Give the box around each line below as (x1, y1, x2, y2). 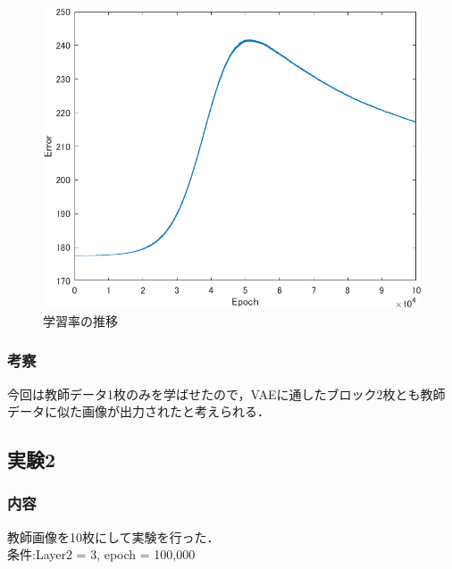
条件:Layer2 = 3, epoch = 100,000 (7, 545, 196, 564)
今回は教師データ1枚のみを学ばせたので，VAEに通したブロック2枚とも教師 (7, 384, 446, 403)
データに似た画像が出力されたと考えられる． (7, 402, 270, 421)
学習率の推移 (43, 311, 118, 330)
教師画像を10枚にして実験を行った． (7, 527, 220, 546)
